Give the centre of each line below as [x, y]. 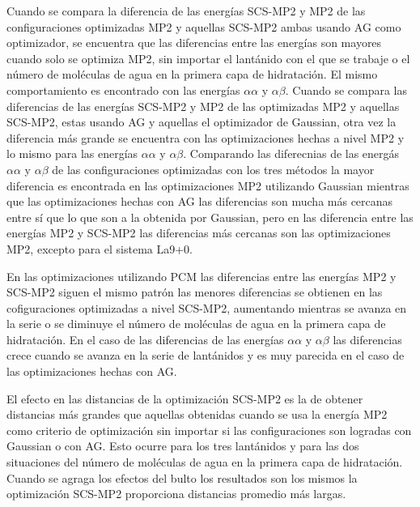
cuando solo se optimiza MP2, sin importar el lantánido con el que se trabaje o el [208, 58]
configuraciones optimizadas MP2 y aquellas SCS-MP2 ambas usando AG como [204, 26]
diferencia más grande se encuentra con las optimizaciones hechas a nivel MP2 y [206, 137]
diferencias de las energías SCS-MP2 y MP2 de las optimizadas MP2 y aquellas [203, 106]
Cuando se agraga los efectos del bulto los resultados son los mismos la [182, 477]
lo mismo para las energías [72, 153]
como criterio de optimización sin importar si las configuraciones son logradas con [209, 430]
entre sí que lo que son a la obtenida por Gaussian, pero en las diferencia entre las [210, 217]
